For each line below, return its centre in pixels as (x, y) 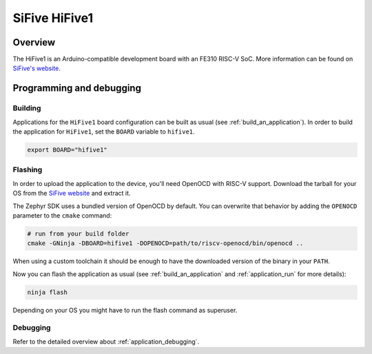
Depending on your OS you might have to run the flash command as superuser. (125, 310)
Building (27, 108)
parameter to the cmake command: (62, 215)
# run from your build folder (78, 233)
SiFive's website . (37, 68)
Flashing (28, 170)
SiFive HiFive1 (53, 18)
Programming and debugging (77, 88)
